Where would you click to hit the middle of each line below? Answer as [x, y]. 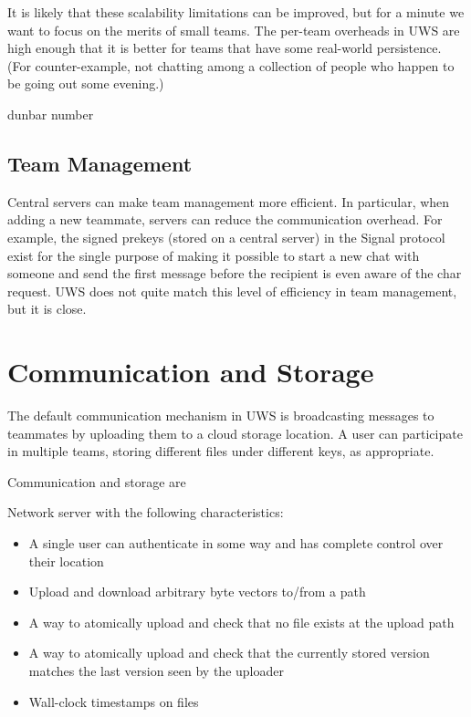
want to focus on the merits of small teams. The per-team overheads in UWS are [234, 30]
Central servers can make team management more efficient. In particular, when [229, 201]
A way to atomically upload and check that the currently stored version [229, 653]
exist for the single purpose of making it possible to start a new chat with [214, 255]
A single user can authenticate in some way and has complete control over [236, 543]
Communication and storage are [97, 481]
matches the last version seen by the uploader [156, 670]
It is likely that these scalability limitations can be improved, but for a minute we [236, 12]
